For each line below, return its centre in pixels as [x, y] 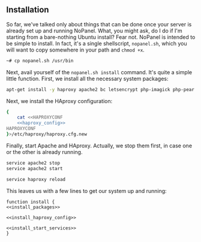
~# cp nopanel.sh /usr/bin [40, 60]
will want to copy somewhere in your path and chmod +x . [76, 50]
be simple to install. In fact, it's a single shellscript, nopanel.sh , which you [97, 43]
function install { [31, 202]
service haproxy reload [36, 179]
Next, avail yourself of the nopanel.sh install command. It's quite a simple [99, 72]
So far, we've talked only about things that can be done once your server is [99, 24]
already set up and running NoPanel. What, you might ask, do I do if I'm [94, 31]
